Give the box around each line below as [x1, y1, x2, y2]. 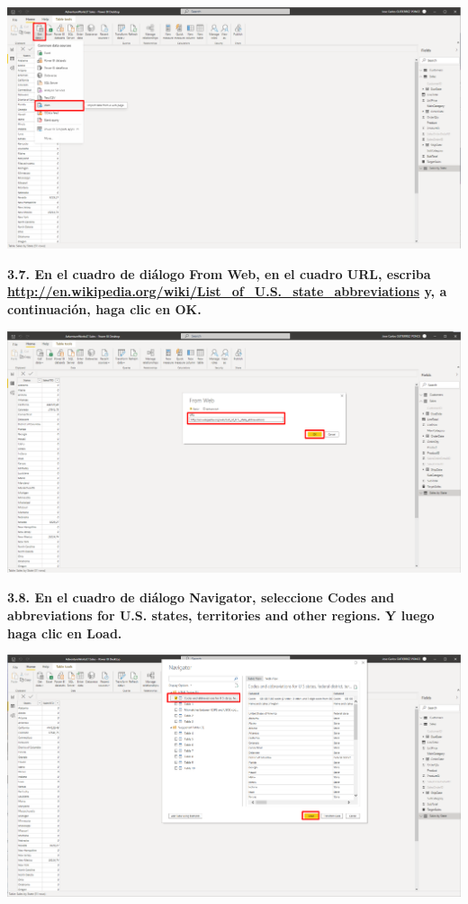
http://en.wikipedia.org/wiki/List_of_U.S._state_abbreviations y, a [7, 282, 447, 301]
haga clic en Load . [7, 623, 122, 642]
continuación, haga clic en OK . [7, 300, 202, 319]
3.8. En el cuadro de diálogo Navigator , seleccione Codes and [7, 588, 394, 607]
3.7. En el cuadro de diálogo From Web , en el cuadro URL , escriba [7, 264, 431, 283]
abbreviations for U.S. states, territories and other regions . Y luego [7, 606, 435, 625]
